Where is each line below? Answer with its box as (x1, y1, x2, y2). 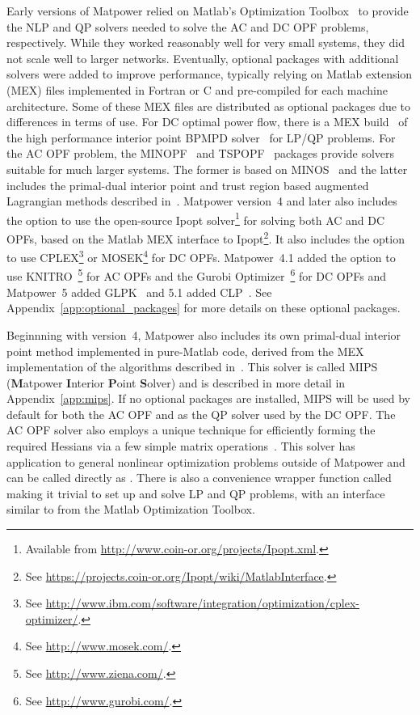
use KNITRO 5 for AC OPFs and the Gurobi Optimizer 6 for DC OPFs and (6, 265, 386, 285)
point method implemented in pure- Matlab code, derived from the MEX (6, 342, 364, 359)
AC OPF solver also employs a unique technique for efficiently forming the (6, 421, 376, 438)
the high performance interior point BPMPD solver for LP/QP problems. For (6, 129, 396, 146)
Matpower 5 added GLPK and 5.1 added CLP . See (6, 283, 272, 300)
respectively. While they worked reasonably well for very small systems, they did (6, 34, 405, 51)
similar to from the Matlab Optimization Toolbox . (6, 501, 255, 518)
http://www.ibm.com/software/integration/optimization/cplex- (45, 594, 359, 611)
